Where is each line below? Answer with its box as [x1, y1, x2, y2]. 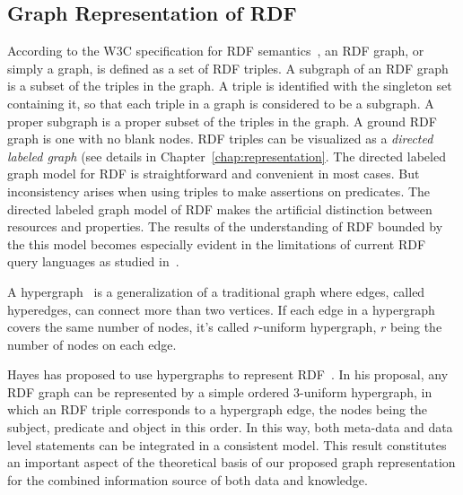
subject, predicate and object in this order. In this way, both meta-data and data [7, 418, 453, 437]
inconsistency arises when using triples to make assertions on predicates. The [7, 181, 431, 200]
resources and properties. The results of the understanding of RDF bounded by [7, 217, 443, 236]
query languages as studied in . [7, 252, 179, 271]
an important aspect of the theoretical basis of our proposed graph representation [7, 453, 456, 472]
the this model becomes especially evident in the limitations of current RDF [7, 234, 426, 253]
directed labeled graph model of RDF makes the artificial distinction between [7, 199, 432, 218]
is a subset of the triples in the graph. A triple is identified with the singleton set [7, 76, 452, 95]
